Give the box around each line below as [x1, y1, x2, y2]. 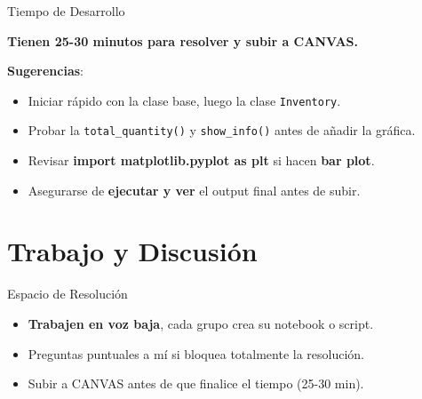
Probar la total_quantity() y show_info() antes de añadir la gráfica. [28, 121, 416, 140]
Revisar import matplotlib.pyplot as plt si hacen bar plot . [28, 151, 375, 170]
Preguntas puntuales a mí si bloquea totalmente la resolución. [28, 344, 364, 363]
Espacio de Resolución [7, 284, 128, 303]
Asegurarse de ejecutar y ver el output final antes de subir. [28, 180, 361, 199]
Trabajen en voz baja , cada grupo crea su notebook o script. [28, 315, 374, 332]
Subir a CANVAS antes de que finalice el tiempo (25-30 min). [28, 374, 364, 393]
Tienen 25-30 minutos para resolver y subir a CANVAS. [7, 31, 358, 50]
